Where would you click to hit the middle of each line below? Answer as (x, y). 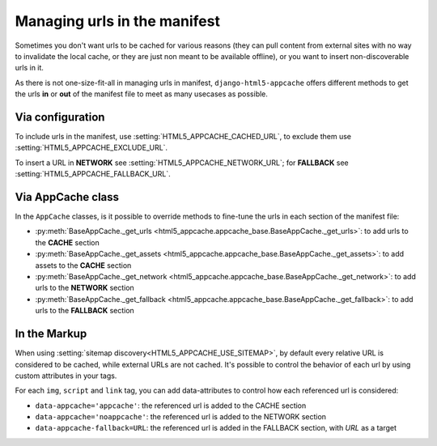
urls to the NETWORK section (85, 288)
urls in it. (30, 68)
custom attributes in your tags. (66, 376)
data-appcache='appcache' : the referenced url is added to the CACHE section (171, 406)
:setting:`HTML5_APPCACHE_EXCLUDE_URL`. (91, 148)
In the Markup (51, 334)
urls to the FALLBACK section (85, 311)
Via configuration (60, 117)
